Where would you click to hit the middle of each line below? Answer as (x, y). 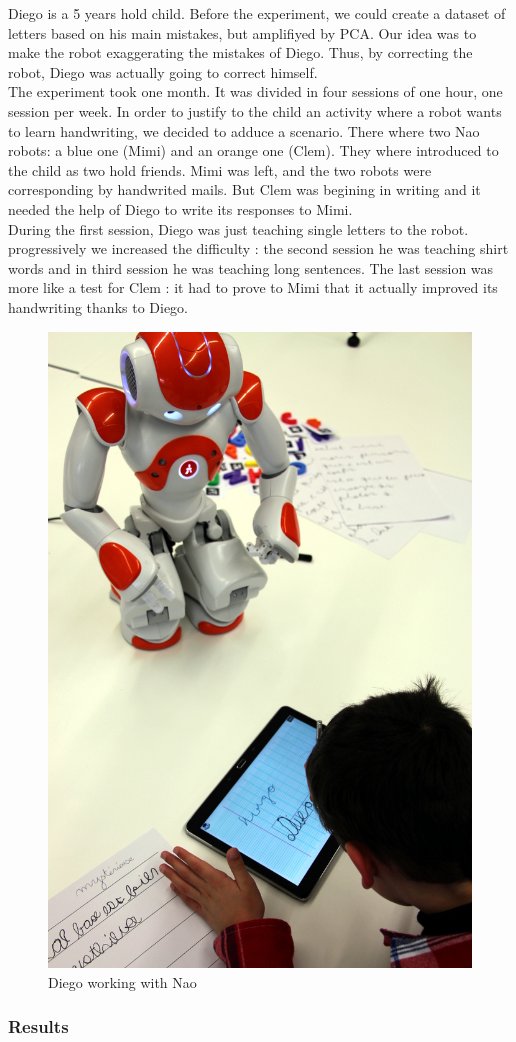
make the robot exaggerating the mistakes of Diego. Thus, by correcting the (240, 52)
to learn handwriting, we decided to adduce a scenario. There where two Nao (244, 130)
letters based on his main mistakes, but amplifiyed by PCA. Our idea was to (242, 32)
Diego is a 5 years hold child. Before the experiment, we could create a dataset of (257, 13)
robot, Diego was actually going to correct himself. (163, 71)
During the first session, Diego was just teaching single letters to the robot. (238, 228)
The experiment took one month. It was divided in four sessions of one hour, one (255, 91)
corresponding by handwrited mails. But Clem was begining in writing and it (244, 189)
